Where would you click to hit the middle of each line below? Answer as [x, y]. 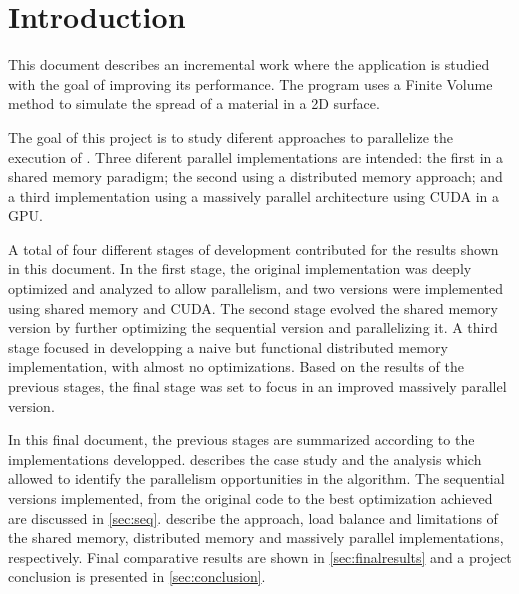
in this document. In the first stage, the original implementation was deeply [240, 268]
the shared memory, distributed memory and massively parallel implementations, [256, 537]
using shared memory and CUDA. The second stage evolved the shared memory [253, 307]
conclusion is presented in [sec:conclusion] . [137, 576]
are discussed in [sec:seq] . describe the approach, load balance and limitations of [253, 517]
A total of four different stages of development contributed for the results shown [253, 248]
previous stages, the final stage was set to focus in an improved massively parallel [257, 386]
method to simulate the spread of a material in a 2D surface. [194, 103]
